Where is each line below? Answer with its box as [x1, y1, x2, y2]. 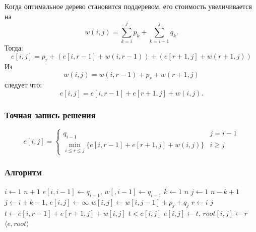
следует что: [5, 79, 42, 90]
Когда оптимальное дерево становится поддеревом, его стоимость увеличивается [5, 1, 252, 11]
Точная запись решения [5, 108, 96, 121]
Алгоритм [5, 166, 42, 178]
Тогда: [5, 42, 23, 53]
